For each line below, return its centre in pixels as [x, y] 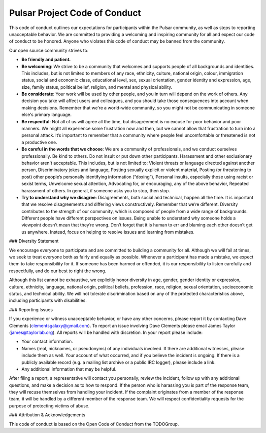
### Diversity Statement [34, 241]
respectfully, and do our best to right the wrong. [58, 271]
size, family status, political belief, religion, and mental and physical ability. [97, 87]
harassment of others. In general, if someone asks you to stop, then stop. [96, 190]
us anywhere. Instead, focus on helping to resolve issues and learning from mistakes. [108, 232]
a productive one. [39, 142]
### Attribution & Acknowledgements [47, 415]
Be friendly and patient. [46, 60]
